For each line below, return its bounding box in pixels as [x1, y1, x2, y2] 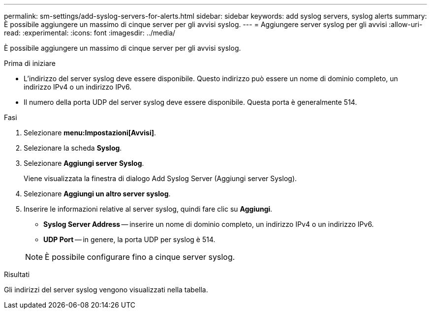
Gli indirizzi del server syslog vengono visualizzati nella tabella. [4, 285, 208, 294]
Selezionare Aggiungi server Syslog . [24, 159, 144, 167]
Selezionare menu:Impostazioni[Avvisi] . [24, 128, 156, 137]
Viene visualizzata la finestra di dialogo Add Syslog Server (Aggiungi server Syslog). [24, 174, 297, 183]
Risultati [4, 270, 30, 279]
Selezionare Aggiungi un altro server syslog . [24, 189, 171, 198]
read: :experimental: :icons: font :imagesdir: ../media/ [4, 29, 176, 37]
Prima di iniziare [4, 59, 56, 67]
